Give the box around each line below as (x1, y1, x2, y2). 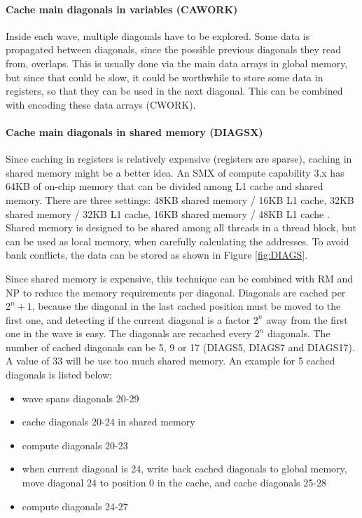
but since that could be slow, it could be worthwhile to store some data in (6, 69, 323, 84)
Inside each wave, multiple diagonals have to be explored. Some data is (6, 28, 310, 43)
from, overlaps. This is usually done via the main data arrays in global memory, (6, 55, 348, 70)
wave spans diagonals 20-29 (22, 390, 139, 405)
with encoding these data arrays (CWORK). (6, 97, 196, 111)
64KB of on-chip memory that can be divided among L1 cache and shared (6, 179, 323, 193)
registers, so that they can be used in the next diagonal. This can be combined (6, 83, 343, 98)
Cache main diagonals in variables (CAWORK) (6, 1, 238, 16)
